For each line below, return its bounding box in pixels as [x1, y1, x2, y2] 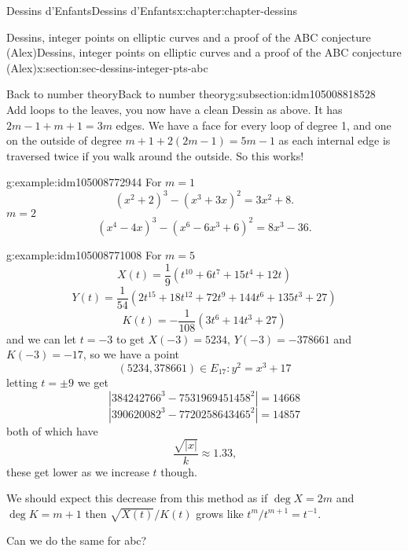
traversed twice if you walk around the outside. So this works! [6, 147, 304, 163]
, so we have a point [83, 346, 179, 362]
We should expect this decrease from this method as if [6, 490, 268, 506]
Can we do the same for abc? [6, 531, 147, 548]
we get [77, 373, 108, 390]
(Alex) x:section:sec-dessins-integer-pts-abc [6, 59, 208, 75]
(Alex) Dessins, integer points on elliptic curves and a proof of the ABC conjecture [6, 44, 402, 61]
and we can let [6, 330, 77, 347]
